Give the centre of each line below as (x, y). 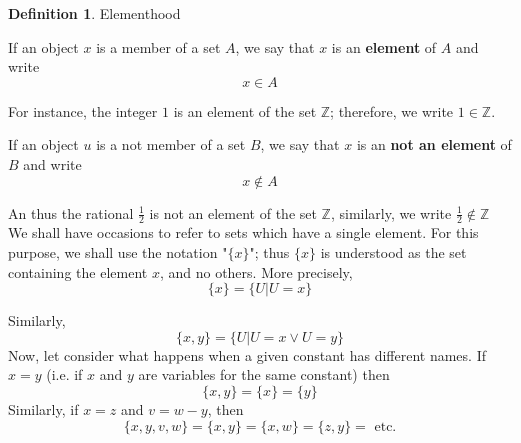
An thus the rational (71, 212)
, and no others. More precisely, (256, 271)
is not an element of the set (233, 212)
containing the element (78, 271)
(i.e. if (64, 374)
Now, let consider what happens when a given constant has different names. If (247, 354)
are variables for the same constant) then (264, 374)
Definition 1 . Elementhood (94, 13)
